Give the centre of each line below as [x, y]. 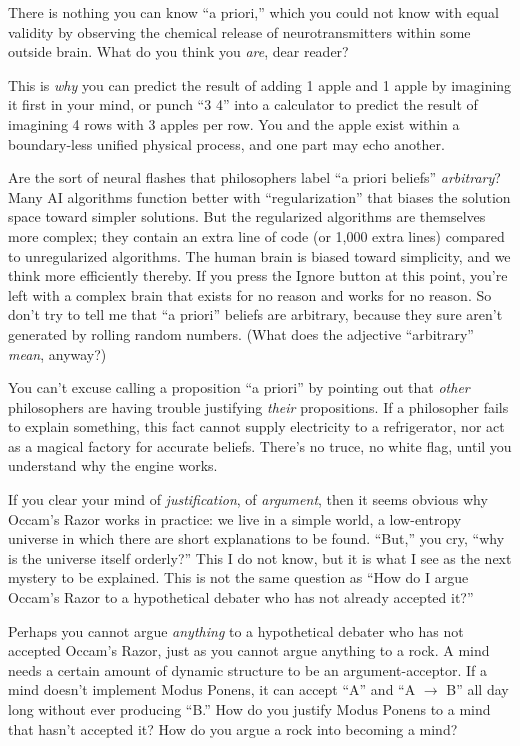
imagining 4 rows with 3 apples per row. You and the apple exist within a [234, 123]
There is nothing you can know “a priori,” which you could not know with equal [253, 12]
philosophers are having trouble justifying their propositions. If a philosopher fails [258, 406]
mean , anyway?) [57, 353]
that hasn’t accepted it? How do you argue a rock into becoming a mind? [233, 728]
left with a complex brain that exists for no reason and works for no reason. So [250, 294]
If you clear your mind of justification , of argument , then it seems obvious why [248, 499]
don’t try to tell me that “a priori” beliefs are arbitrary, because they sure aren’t [255, 314]
